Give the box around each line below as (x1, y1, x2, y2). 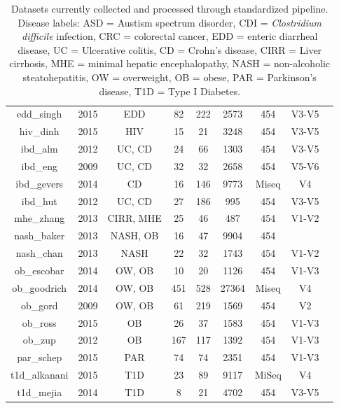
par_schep (17, 350, 62, 365)
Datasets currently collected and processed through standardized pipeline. (11, 1, 328, 15)
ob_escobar (14, 263, 64, 277)
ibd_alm (20, 141, 58, 156)
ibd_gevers (15, 176, 64, 190)
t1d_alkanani (11, 367, 69, 382)
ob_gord (20, 297, 58, 312)
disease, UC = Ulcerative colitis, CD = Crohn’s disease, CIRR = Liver (18, 42, 322, 57)
